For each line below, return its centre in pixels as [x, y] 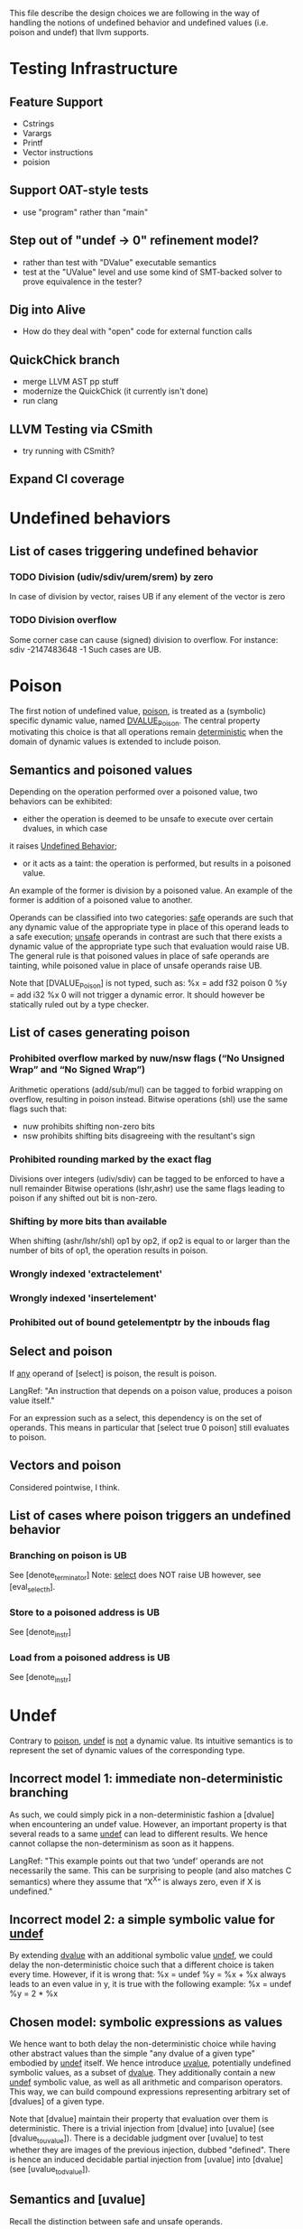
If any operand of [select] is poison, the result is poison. [113, 1373]
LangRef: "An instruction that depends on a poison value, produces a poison [151, 1390]
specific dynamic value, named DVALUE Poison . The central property [135, 721]
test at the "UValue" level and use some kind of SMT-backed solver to [152, 272]
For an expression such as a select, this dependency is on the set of [136, 1417]
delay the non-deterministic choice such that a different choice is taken [142, 1965]
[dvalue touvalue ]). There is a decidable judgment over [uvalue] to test [137, 2139]
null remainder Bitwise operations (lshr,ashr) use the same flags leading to [147, 1188]
